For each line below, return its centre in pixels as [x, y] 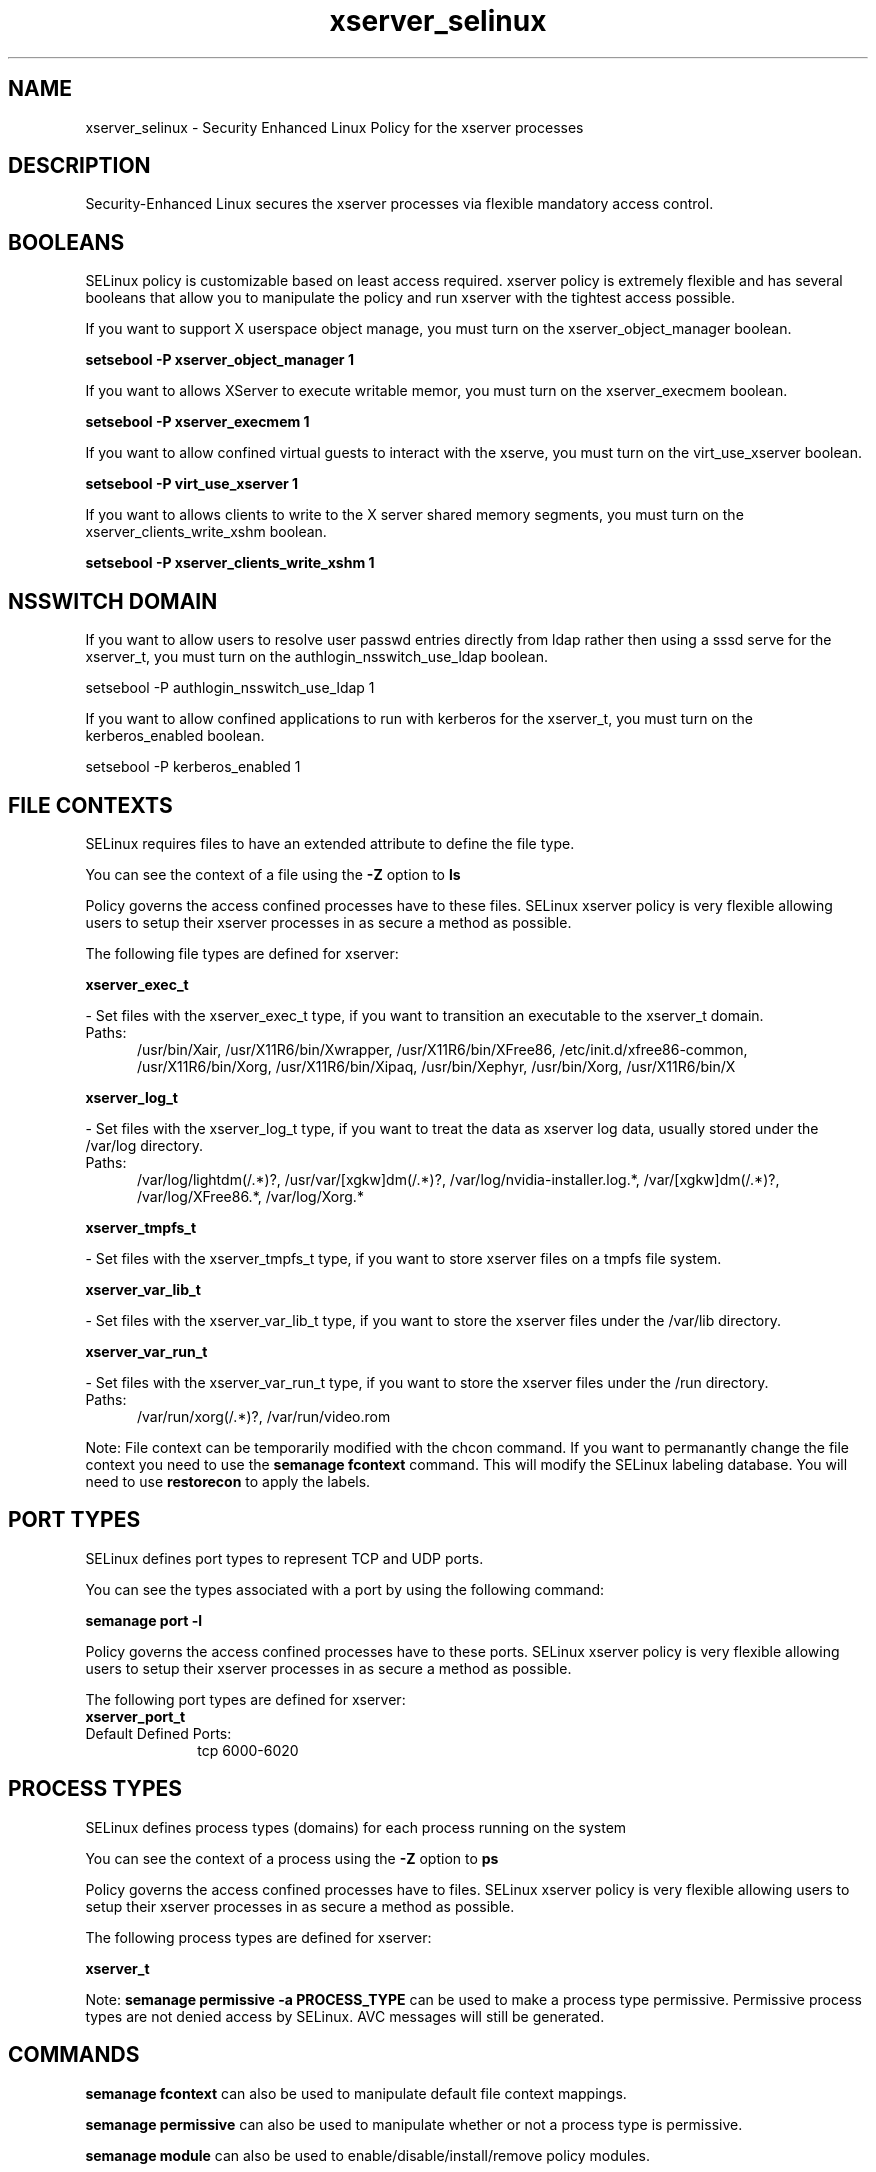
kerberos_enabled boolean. [175, 736]
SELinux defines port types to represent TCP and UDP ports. [284, 1558]
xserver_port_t [135, 1716]
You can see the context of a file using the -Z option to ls [273, 874]
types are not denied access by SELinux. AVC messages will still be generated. [345, 2016]
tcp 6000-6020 [248, 1750]
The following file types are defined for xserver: [242, 953]
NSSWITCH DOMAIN [113, 601]
